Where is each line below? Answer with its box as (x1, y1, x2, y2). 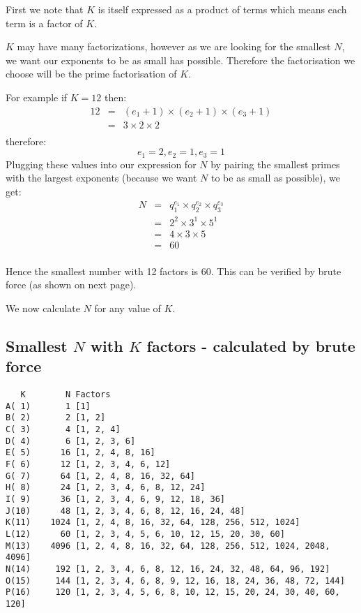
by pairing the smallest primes (210, 156, 340, 171)
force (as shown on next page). (6, 277, 137, 292)
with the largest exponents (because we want (6, 170, 197, 185)
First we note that (6, 2, 84, 16)
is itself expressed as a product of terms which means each (98, 2, 347, 16)
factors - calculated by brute (146, 334, 355, 356)
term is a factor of (6, 15, 83, 30)
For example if (6, 89, 68, 104)
